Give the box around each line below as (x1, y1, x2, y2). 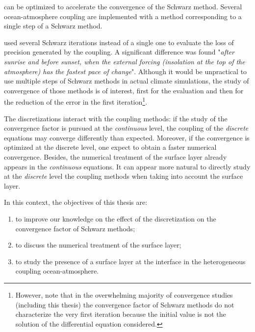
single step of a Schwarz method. (4, 21, 102, 31)
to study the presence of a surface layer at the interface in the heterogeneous (15, 256, 246, 266)
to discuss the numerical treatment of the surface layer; (15, 240, 181, 250)
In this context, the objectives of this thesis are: (4, 197, 148, 207)
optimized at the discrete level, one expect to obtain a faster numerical (4, 142, 217, 152)
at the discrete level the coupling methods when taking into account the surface (4, 171, 243, 181)
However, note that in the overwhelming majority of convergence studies (15, 289, 233, 300)
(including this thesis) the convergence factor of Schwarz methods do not (15, 299, 234, 309)
